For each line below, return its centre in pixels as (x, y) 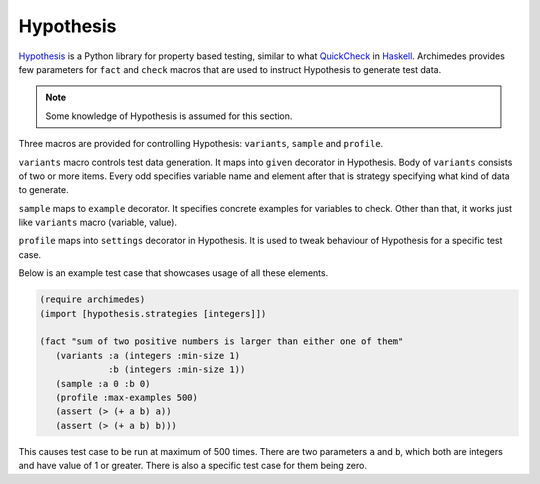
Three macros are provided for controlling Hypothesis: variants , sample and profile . (201, 144)
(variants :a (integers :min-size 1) (147, 355)
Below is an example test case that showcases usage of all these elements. (173, 273)
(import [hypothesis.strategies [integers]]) (153, 313)
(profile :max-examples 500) (127, 397)
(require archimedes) (92, 299)
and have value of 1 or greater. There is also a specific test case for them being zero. (192, 466)
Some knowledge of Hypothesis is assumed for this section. (169, 116)
